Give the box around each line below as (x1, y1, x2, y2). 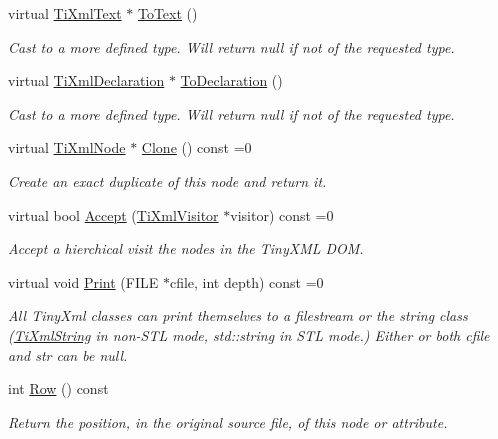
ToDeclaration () (180, 70, 283, 91)
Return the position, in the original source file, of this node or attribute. (8, 411, 448, 432)
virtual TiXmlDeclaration (8, 70, 165, 91)
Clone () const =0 (141, 137, 252, 158)
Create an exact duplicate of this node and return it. (8, 170, 327, 191)
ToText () (137, 3, 198, 23)
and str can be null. (8, 344, 128, 365)
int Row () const (8, 378, 109, 399)
